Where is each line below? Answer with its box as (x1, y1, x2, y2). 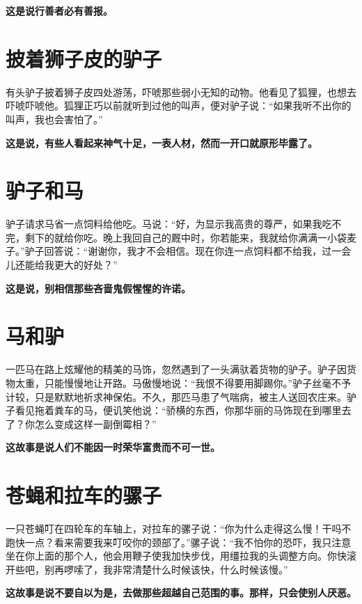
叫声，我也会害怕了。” (6, 111, 103, 126)
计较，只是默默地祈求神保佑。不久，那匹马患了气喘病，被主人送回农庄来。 (6, 389, 347, 404)
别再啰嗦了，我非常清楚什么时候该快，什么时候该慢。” (44, 562, 288, 576)
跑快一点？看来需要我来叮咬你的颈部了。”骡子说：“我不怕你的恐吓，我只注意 (6, 534, 352, 549)
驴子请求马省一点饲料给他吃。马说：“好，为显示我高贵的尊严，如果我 (6, 216, 322, 231)
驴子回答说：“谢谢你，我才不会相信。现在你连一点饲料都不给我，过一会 (24, 244, 352, 258)
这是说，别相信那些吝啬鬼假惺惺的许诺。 (6, 280, 191, 295)
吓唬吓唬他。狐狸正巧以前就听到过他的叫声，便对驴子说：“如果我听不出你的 (6, 98, 352, 113)
